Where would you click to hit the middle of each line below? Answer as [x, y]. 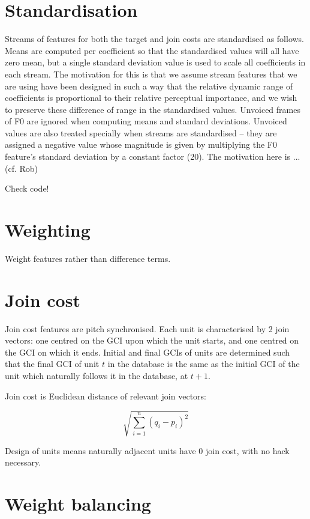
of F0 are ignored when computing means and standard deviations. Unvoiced [146, 121]
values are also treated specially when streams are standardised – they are [141, 132]
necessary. [23, 462]
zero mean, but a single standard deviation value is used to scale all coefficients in [155, 62]
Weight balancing [78, 504]
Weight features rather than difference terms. [88, 258]
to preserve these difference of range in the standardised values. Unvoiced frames [153, 109]
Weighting [48, 230]
